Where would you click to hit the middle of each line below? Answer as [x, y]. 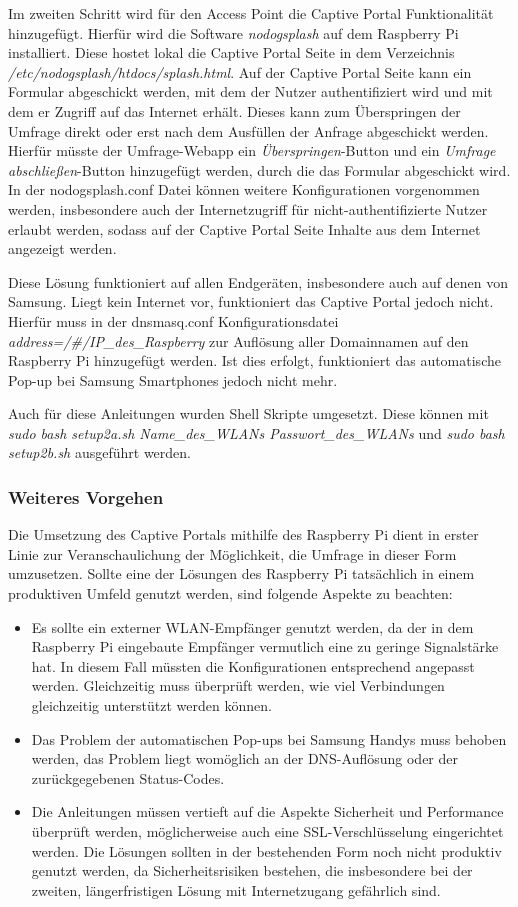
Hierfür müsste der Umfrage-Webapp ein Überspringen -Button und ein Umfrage [252, 150]
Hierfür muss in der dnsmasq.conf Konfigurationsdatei [173, 320]
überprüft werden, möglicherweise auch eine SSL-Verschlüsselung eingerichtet [267, 831]
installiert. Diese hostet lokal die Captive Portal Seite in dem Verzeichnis [231, 52]
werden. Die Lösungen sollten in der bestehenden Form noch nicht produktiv [266, 850]
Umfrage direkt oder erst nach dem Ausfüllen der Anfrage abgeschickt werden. [248, 130]
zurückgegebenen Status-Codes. [128, 777]
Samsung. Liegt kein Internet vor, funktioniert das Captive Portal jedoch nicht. [251, 301]
